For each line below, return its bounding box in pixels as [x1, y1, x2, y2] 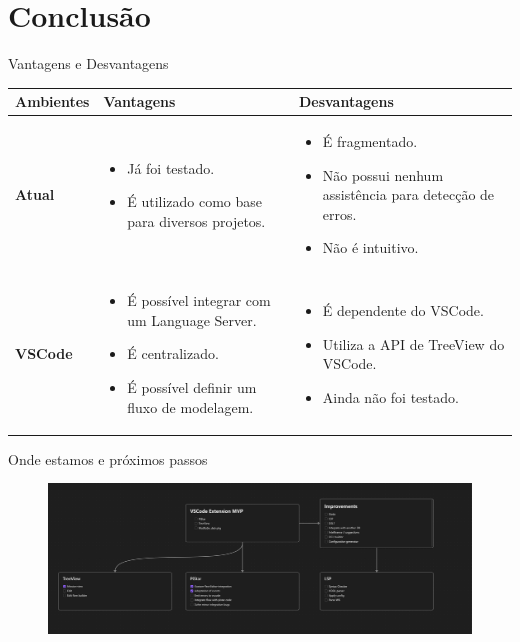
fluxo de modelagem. [127, 396, 254, 417]
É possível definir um [127, 377, 257, 398]
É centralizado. [127, 343, 219, 364]
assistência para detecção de [322, 184, 495, 205]
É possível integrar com [127, 290, 271, 311]
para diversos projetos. [127, 210, 266, 231]
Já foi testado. [127, 157, 215, 178]
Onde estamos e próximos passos [8, 448, 208, 469]
